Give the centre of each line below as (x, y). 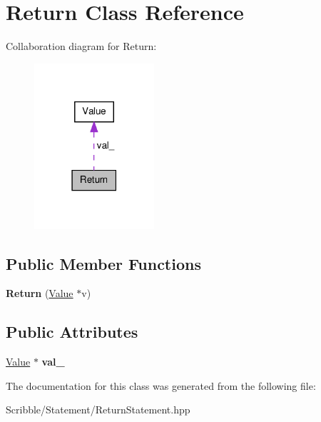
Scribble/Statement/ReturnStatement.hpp (98, 410)
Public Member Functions (103, 263)
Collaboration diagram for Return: (81, 46)
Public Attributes (72, 332)
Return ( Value (40, 293)
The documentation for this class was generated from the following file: (161, 385)
